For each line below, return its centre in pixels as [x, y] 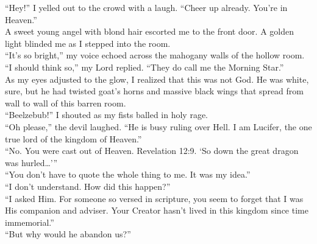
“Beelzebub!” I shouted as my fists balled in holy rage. [107, 115]
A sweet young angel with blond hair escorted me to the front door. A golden [149, 31]
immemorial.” [30, 222]
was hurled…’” [31, 162]
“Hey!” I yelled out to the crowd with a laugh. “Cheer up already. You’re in [146, 7]
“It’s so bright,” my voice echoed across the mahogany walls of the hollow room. [155, 55]
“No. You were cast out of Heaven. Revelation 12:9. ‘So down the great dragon [152, 151]
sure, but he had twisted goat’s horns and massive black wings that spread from [154, 91]
